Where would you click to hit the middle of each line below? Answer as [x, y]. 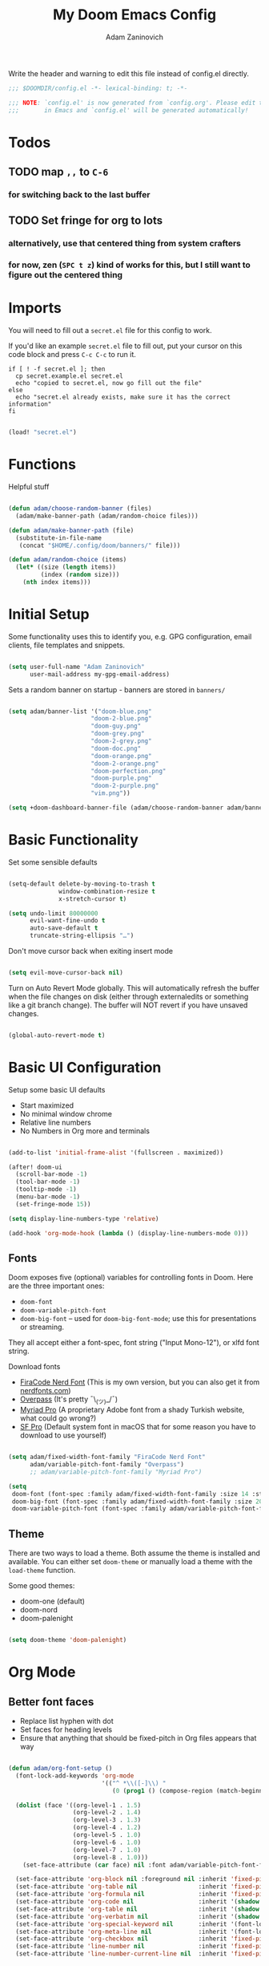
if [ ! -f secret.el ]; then [57, 369]
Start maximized [47, 1105]
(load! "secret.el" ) [43, 432]
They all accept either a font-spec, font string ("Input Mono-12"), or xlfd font [134, 1343]
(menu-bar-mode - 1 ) [48, 1197]
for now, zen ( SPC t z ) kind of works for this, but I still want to [129, 265]
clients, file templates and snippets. [67, 645]
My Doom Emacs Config [134, 15]
